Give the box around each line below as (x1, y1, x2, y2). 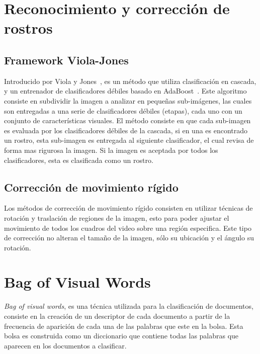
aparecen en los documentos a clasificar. (4, 340, 127, 350)
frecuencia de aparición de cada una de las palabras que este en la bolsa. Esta (4, 320, 243, 331)
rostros (4, 18, 53, 38)
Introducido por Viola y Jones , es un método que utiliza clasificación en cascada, (4, 75, 256, 86)
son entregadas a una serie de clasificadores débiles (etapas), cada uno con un (4, 105, 242, 116)
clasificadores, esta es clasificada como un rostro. (4, 154, 153, 165)
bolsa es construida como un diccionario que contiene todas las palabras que (4, 330, 239, 341)
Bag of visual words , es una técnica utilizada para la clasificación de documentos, (4, 301, 253, 311)
